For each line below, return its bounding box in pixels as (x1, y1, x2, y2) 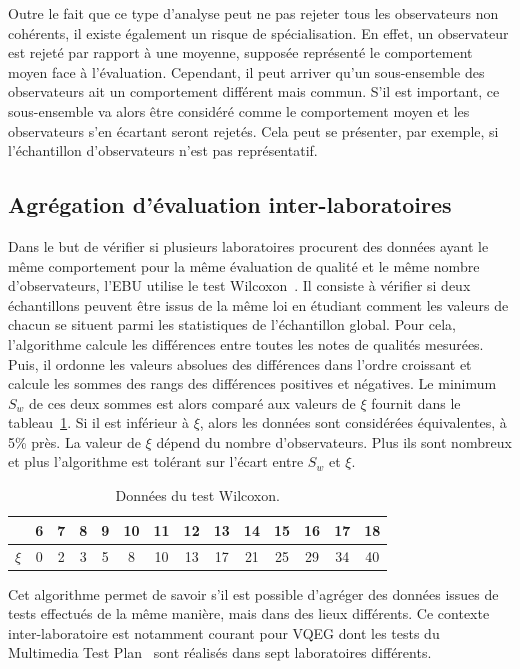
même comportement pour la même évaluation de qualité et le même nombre (8, 255, 480, 276)
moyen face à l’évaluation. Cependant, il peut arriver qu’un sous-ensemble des (8, 61, 485, 82)
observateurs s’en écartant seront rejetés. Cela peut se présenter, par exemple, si (8, 120, 499, 141)
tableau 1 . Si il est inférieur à (8, 412, 190, 433)
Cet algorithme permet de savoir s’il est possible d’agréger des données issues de (8, 583, 499, 604)
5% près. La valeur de (8, 431, 141, 452)
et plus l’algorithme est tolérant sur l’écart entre (8, 451, 304, 472)
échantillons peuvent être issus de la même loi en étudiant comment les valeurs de (8, 294, 509, 315)
